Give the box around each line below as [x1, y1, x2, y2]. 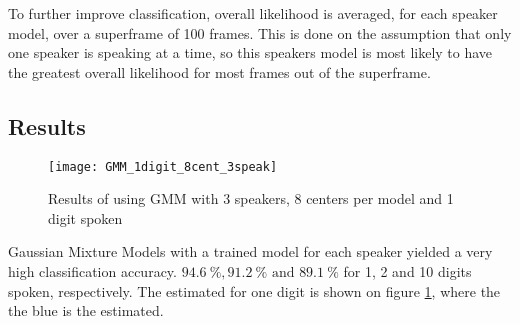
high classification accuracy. [8, 261, 177, 282]
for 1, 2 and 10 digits [343, 261, 472, 282]
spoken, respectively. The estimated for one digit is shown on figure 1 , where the [8, 280, 501, 301]
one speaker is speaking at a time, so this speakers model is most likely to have [8, 42, 493, 63]
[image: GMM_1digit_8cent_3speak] [48, 159, 278, 174]
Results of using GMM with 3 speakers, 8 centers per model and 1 [48, 188, 454, 209]
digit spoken [48, 207, 123, 228]
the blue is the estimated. [8, 300, 164, 321]
